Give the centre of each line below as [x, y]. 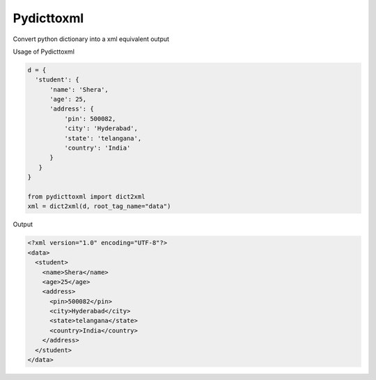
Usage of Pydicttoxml [44, 52]
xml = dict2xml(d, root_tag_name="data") [99, 206]
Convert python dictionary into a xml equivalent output [91, 39]
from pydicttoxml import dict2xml [86, 197]
